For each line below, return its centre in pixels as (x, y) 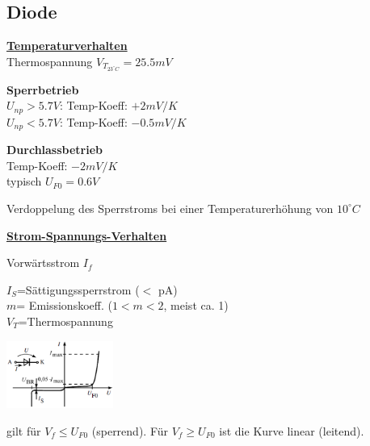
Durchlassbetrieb (55, 150)
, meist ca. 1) (196, 305)
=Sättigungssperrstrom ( (78, 289)
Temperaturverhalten (67, 46)
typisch (24, 181)
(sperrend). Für (130, 430)
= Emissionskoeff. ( (64, 305)
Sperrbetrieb (43, 89)
